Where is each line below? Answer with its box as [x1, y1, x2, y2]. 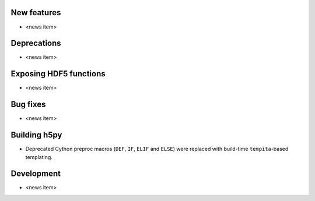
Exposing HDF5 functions [10, 69, 106, 79]
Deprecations [10, 38, 61, 48]
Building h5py [10, 130, 62, 140]
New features [10, 8, 61, 17]
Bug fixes [10, 100, 46, 110]
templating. [25, 153, 52, 160]
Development [10, 169, 61, 179]
